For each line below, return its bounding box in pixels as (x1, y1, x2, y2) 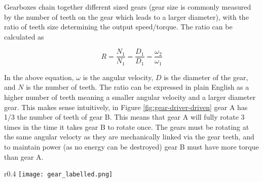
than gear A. (4, 151, 44, 162)
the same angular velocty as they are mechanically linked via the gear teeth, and (4, 131, 254, 142)
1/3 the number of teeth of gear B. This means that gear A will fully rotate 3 (4, 112, 245, 122)
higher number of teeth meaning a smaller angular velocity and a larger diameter (4, 92, 256, 102)
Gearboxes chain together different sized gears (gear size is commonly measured (4, 2, 251, 12)
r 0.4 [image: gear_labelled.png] (4, 168, 113, 179)
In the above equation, (4, 71, 74, 82)
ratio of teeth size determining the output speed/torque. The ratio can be (4, 21, 233, 32)
